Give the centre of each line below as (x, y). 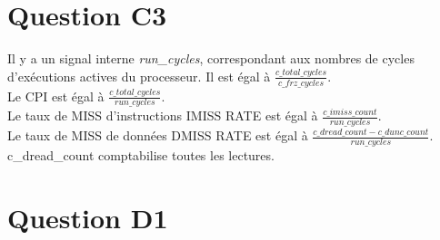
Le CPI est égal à (56, 96)
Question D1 (88, 217)
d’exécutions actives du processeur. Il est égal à (139, 76)
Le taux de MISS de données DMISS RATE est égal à (158, 135)
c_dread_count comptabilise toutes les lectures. (141, 155)
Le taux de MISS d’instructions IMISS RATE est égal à (163, 115)
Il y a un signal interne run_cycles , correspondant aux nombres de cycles (211, 58)
